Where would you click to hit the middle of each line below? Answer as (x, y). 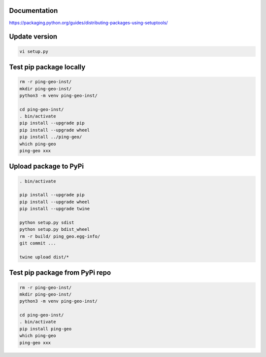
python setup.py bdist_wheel (55, 230)
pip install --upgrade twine (55, 209)
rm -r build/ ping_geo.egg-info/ (60, 236)
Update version (33, 37)
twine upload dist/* (44, 257)
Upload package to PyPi (46, 166)
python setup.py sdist (47, 222)
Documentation (33, 11)
